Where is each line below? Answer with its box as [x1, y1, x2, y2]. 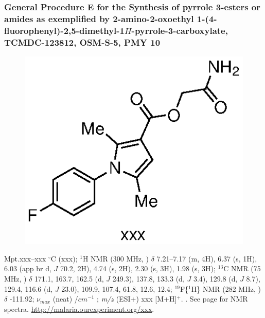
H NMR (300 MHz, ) [82, 253, 149, 264]
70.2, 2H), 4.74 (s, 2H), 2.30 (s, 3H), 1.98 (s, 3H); [60, 263, 216, 274]
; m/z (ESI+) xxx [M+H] [97, 293, 177, 304]
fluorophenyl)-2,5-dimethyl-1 [4, 24, 125, 36]
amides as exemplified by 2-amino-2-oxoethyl [4, 12, 194, 25]
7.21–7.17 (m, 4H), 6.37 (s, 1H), [156, 253, 257, 264]
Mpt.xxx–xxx [4, 253, 46, 264]
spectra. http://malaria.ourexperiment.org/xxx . [4, 303, 154, 314]
